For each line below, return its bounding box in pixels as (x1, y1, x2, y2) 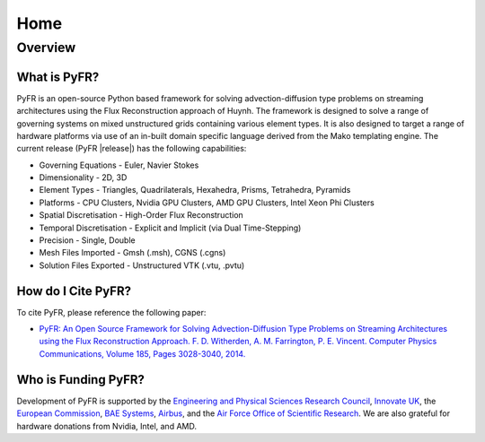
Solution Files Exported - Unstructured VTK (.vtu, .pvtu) (39, 260, 245, 271)
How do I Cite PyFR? (16, 283, 132, 299)
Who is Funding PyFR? (16, 372, 145, 387)
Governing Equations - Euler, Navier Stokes (39, 160, 199, 170)
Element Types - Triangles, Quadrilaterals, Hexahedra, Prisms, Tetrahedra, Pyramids (39, 185, 351, 195)
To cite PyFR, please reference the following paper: (16, 307, 207, 317)
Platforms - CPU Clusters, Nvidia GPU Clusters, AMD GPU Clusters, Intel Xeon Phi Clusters (39, 197, 375, 208)
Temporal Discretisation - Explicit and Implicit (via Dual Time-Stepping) (39, 222, 302, 233)
